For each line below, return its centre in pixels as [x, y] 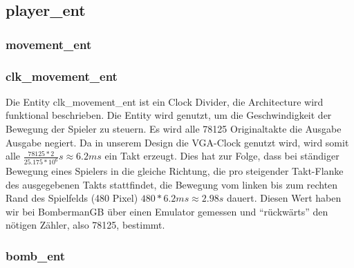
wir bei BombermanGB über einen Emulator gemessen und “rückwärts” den [167, 211]
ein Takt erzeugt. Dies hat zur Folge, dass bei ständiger [222, 156]
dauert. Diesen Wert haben [284, 198]
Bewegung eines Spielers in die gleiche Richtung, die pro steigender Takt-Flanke [175, 171]
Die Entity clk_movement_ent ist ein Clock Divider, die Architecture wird [165, 101]
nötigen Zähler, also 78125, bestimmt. [85, 225]
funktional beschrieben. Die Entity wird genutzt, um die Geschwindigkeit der [169, 115]
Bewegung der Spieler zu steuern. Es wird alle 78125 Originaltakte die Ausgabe [174, 129]
